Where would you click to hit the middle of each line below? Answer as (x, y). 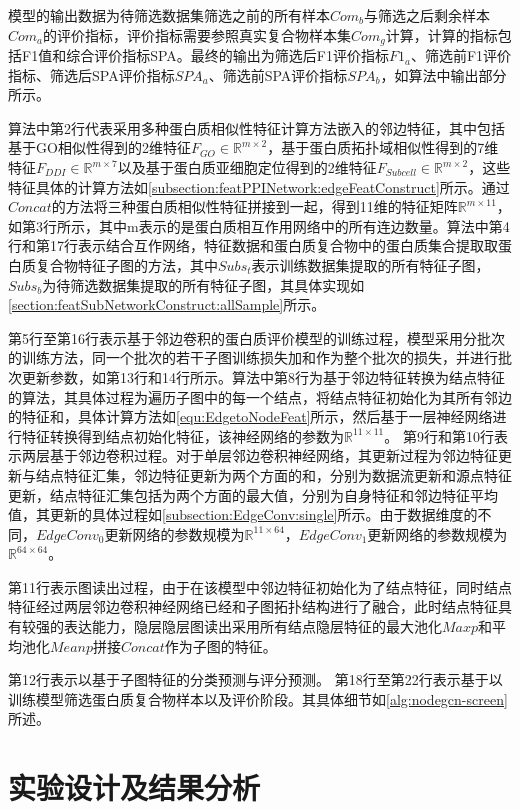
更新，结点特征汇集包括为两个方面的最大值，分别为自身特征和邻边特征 (239, 494)
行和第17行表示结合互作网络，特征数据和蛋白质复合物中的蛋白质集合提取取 (253, 245)
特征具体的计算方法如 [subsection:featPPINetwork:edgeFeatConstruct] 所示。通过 (259, 186)
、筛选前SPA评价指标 (278, 74)
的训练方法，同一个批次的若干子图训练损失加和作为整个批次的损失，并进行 (253, 357)
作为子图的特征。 (220, 645)
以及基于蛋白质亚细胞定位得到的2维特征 (247, 167)
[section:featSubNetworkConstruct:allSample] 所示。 (167, 304)
